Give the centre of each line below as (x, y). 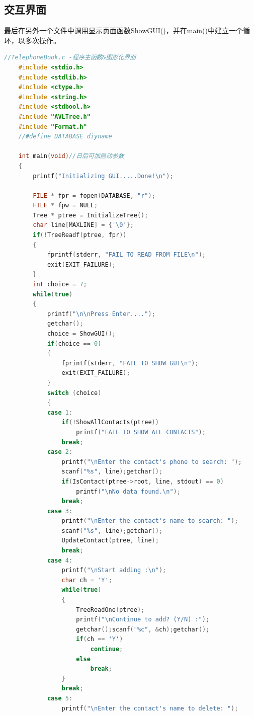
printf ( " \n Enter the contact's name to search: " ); (150, 521)
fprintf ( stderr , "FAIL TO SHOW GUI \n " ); (130, 363)
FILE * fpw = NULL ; (65, 206)
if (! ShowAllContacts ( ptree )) (110, 422)
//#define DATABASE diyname (65, 137)
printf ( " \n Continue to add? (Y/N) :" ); (143, 620)
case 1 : (60, 412)
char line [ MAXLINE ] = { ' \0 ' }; (83, 225)
